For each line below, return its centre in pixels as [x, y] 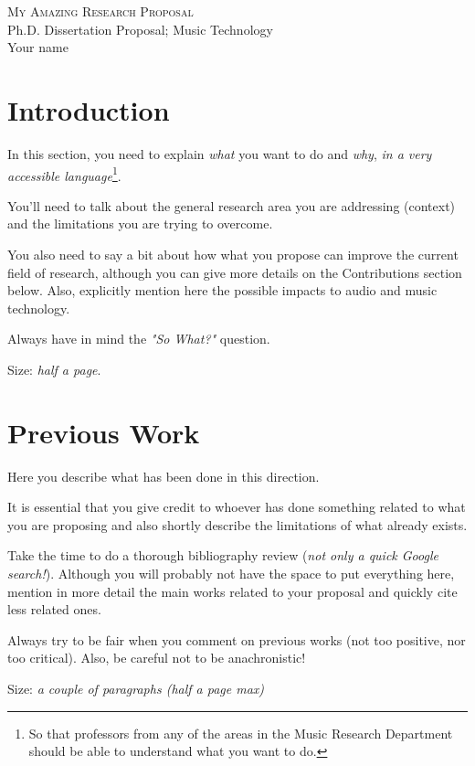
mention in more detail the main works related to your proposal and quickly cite [232, 591]
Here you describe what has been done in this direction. [164, 476]
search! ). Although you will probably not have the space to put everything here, [231, 573]
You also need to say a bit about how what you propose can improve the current [233, 254]
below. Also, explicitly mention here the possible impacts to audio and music [222, 290]
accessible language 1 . [64, 174]
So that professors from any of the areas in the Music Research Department [241, 733]
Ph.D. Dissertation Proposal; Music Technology [140, 29]
